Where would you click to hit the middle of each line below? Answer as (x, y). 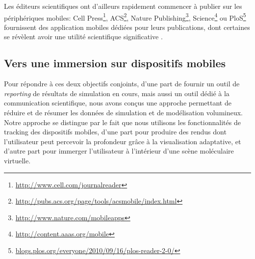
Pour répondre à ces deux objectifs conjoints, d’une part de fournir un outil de (122, 84)
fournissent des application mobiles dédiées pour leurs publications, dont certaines (127, 27)
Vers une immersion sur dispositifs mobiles (115, 63)
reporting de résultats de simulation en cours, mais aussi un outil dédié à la (117, 93)
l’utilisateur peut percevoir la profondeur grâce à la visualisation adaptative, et (123, 141)
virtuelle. (17, 160)
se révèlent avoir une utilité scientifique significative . (83, 37)
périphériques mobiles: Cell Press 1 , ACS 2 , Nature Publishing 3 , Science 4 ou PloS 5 (125, 17)
